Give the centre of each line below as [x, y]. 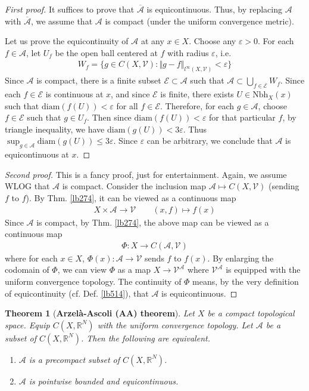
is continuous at [74, 94]
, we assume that [62, 21]
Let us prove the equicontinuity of [67, 41]
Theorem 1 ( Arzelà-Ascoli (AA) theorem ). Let [100, 313]
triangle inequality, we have [55, 129]
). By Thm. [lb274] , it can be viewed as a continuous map [131, 198]
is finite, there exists [197, 94]
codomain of [27, 270]
